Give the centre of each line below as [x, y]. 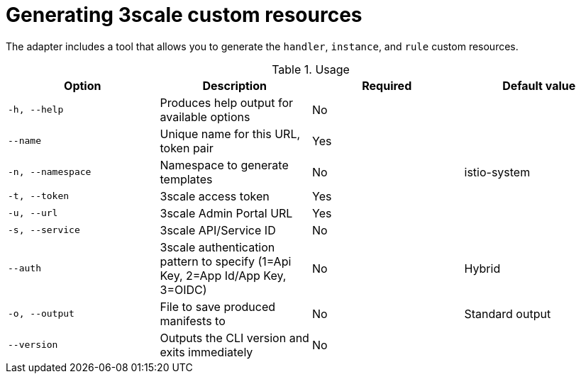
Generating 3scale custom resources [184, 15]
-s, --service [44, 230]
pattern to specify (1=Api [226, 261]
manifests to [193, 321]
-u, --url [33, 213]
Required [387, 85]
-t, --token [39, 196]
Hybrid [482, 268]
